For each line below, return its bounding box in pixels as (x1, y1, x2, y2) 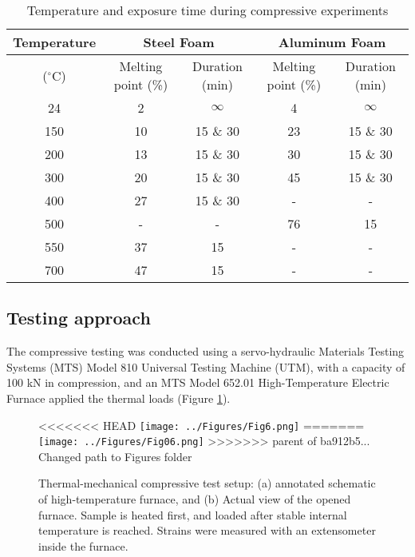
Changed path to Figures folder (38, 448, 192, 464)
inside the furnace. (38, 537, 128, 554)
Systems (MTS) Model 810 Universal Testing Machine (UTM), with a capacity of (6, 358, 405, 375)
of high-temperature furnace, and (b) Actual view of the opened (38, 491, 351, 507)
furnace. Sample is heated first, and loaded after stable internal (38, 506, 347, 523)
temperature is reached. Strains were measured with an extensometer (38, 522, 376, 539)
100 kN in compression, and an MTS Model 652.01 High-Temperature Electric (6, 374, 389, 391)
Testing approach (6, 305, 151, 330)
